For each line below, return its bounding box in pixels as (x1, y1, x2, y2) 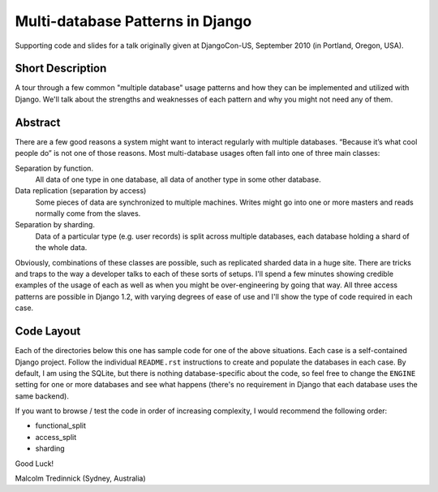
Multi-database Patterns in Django (15, 12, 252, 30)
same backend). (15, 391, 69, 401)
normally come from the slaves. (35, 209, 141, 218)
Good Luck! (15, 459, 54, 468)
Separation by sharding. (15, 220, 95, 230)
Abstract (15, 115, 61, 129)
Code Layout (15, 325, 81, 339)
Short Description (15, 62, 107, 76)
